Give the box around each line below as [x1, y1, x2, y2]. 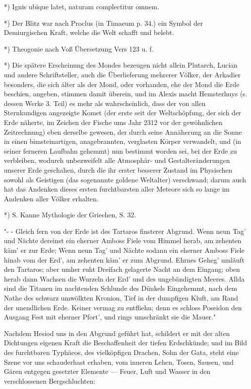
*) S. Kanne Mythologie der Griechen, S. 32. [4, 210, 136, 220]
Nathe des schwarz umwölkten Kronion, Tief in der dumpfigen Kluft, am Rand [4, 293, 238, 303]
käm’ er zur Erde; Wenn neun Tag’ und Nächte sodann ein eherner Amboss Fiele [4, 245, 245, 255]
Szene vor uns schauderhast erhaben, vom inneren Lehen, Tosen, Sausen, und [4, 356, 234, 367]
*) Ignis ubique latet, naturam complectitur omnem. [4, 1, 159, 11]
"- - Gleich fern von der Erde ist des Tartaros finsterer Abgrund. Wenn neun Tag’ [4, 226, 246, 236]
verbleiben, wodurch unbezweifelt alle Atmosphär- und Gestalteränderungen [4, 155, 230, 165]
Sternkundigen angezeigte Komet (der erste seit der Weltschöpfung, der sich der [4, 107, 241, 118]
